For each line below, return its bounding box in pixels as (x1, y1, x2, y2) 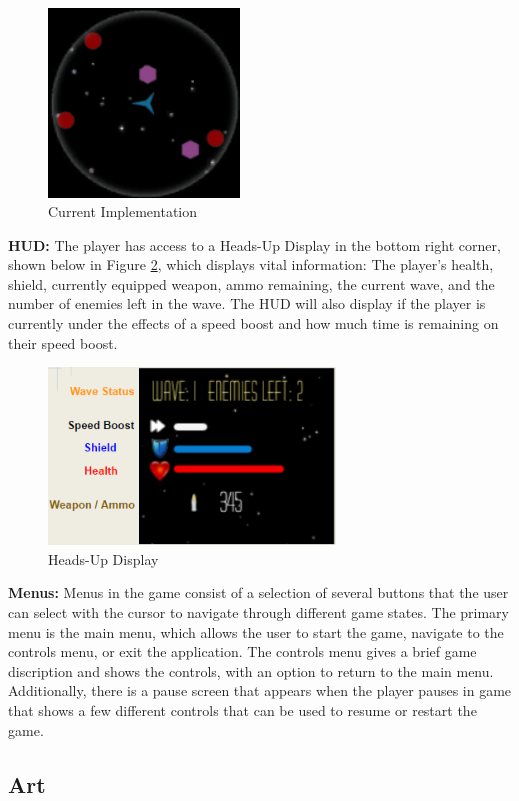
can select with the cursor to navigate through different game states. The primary (8, 601, 510, 622)
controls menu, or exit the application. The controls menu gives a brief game (8, 641, 477, 662)
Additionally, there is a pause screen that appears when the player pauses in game (8, 680, 512, 701)
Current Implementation (48, 201, 198, 222)
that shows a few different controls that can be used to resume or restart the (8, 699, 477, 720)
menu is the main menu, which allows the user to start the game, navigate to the (8, 621, 504, 642)
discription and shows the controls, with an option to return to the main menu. (8, 660, 494, 681)
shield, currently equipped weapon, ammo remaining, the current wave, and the (8, 273, 495, 294)
